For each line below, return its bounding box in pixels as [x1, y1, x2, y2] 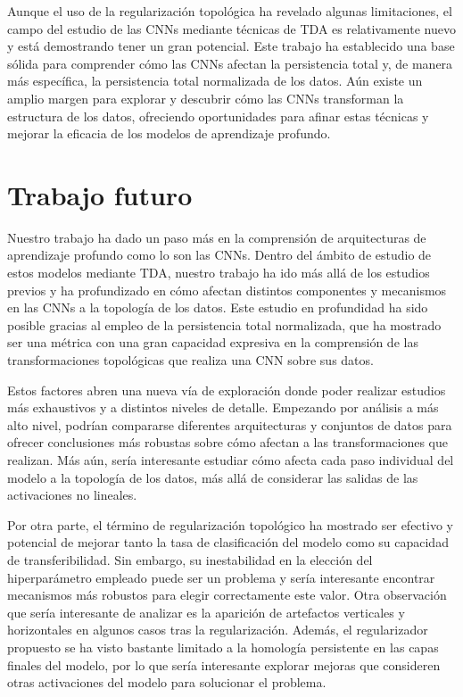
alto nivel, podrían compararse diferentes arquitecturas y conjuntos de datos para [7, 415, 452, 434]
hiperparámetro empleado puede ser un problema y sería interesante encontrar [7, 568, 435, 586]
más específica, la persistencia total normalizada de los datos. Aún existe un [7, 71, 423, 90]
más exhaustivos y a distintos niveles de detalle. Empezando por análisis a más [7, 398, 439, 417]
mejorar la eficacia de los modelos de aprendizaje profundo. [7, 124, 331, 143]
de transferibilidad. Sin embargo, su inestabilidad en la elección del [7, 550, 373, 568]
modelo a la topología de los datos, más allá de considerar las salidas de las [7, 468, 418, 486]
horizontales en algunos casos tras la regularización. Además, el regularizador [7, 620, 428, 639]
